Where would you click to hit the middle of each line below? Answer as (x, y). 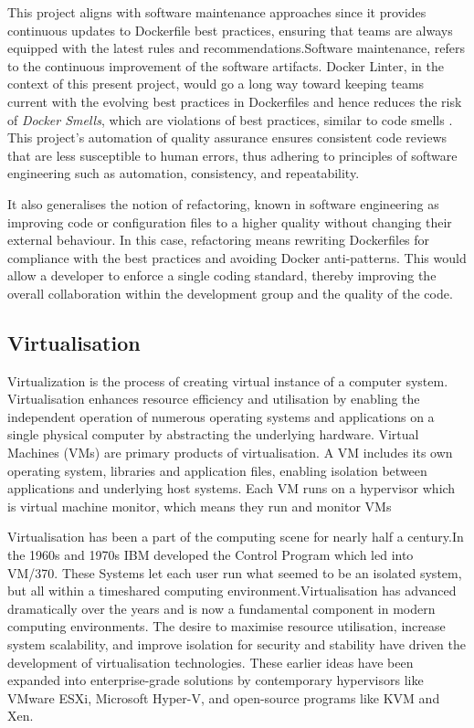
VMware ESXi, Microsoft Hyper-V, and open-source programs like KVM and (224, 697)
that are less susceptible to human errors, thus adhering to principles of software (232, 155)
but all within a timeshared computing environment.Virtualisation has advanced (232, 591)
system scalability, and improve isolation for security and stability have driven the (237, 644)
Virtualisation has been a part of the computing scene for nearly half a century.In (236, 537)
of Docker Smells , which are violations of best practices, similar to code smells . (230, 119)
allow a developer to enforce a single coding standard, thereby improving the (222, 275)
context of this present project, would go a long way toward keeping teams (216, 84)
